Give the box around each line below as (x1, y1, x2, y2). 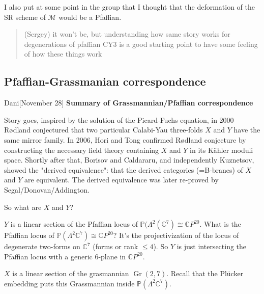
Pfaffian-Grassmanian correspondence (4, 73, 206, 89)
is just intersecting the (177, 241, 247, 252)
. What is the (199, 219, 241, 229)
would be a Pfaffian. (58, 11, 122, 22)
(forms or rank (93, 241, 138, 252)
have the (233, 124, 260, 135)
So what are (4, 201, 42, 212)
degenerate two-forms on (4, 241, 80, 252)
